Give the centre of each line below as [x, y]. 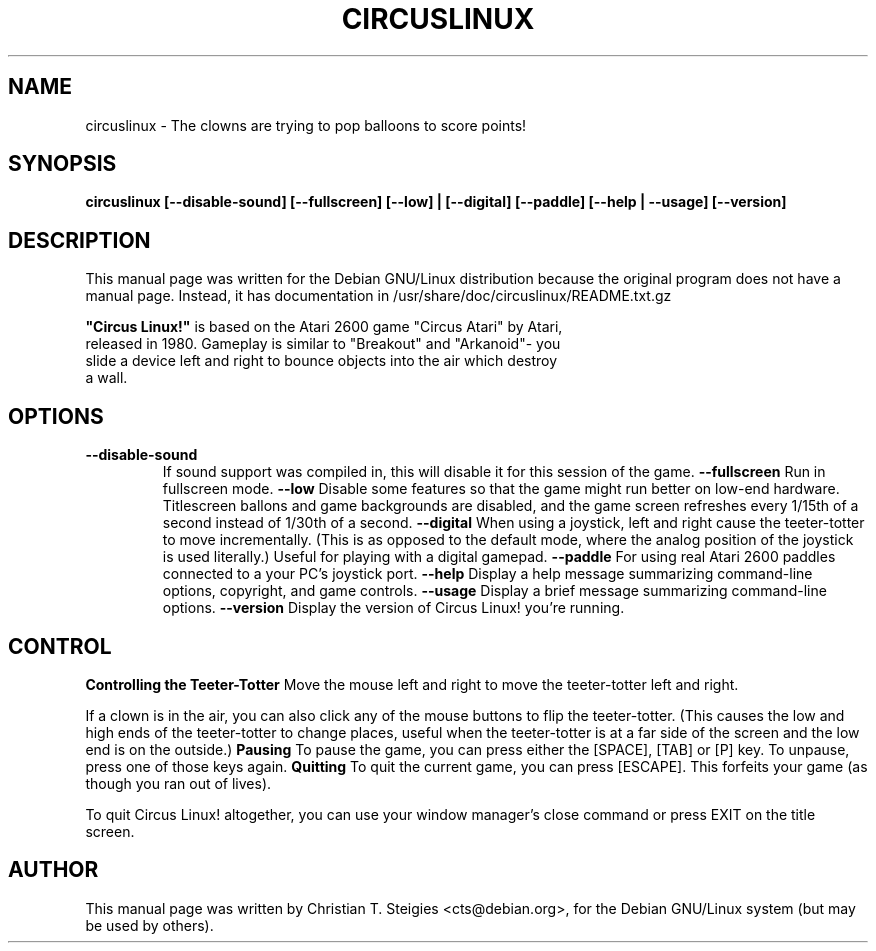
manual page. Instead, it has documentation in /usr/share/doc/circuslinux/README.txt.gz [378, 296]
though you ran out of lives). [178, 783]
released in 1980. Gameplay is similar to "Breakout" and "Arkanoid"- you [323, 344]
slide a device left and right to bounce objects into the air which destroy [321, 361]
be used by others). [149, 925]
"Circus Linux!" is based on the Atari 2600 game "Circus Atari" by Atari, [324, 327]
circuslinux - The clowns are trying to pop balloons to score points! [306, 125]
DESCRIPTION [79, 240]
